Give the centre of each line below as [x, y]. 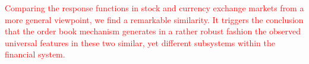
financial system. [35, 54]
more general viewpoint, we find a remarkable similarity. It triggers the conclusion [154, 19]
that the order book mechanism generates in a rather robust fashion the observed [153, 31]
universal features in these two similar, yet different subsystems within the [140, 42]
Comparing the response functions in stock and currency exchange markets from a [154, 8]
